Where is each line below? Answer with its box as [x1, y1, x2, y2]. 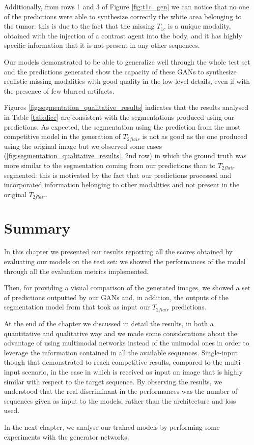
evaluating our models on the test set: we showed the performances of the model [4, 256, 246, 266]
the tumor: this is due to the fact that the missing [4, 21, 155, 31]
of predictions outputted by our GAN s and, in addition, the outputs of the [4, 292, 229, 302]
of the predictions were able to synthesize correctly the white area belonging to [4, 11, 242, 21]
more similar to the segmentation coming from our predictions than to [4, 160, 216, 170]
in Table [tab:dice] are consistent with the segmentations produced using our [4, 111, 234, 122]
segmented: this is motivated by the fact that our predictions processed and [4, 170, 231, 180]
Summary [4, 218, 71, 238]
